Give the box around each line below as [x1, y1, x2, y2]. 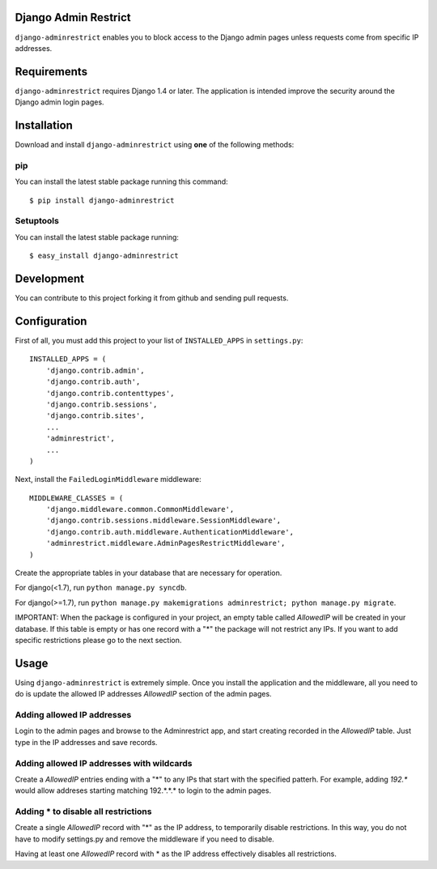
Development [15, 271, 85, 285]
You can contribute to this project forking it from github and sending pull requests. [15, 293, 289, 303]
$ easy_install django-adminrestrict [29, 251, 180, 261]
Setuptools [15, 215, 60, 227]
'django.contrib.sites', [45, 411, 145, 420]
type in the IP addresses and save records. [15, 737, 158, 747]
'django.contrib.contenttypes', [45, 389, 175, 398]
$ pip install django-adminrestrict [29, 195, 175, 205]
